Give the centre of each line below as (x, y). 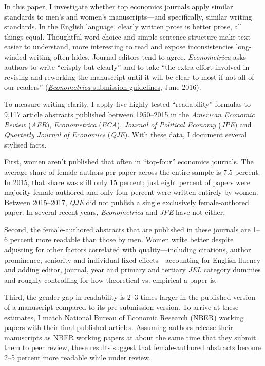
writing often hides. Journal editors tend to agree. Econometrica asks (138, 56)
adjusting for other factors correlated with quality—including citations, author (128, 250)
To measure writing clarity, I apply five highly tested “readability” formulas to (127, 104)
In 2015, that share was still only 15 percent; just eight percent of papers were (127, 182)
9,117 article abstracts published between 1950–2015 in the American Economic (129, 114)
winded (15, 56)
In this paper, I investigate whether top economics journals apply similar (119, 6)
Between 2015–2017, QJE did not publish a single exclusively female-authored (127, 202)
